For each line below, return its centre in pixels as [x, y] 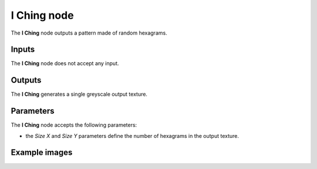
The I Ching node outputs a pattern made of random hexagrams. [89, 33]
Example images [42, 153]
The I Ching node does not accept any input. [65, 63]
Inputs [23, 50]
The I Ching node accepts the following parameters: [74, 125]
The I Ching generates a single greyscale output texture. [79, 94]
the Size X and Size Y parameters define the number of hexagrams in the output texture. [132, 136]
